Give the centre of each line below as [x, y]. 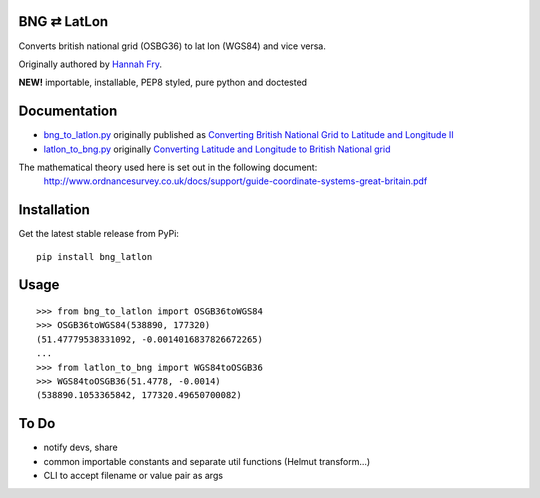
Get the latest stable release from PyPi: [99, 234]
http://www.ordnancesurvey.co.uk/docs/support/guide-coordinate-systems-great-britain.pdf [235, 181]
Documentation [68, 111]
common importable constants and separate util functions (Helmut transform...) [207, 461]
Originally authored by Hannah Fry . [90, 64]
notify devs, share [81, 447]
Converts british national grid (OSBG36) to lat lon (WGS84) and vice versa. [172, 46]
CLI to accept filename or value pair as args [133, 476]
